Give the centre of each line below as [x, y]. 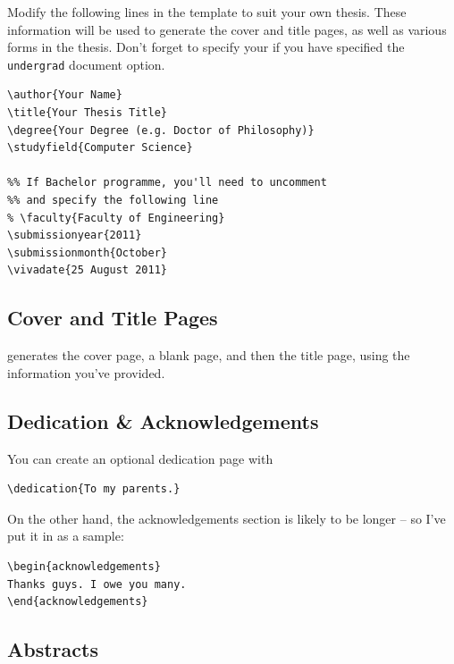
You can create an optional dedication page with [140, 458]
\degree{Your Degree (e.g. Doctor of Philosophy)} [161, 130]
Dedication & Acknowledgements [163, 420]
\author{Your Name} [65, 95]
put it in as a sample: [66, 536]
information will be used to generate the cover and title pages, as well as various [227, 29]
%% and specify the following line [113, 200]
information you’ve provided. [86, 372]
